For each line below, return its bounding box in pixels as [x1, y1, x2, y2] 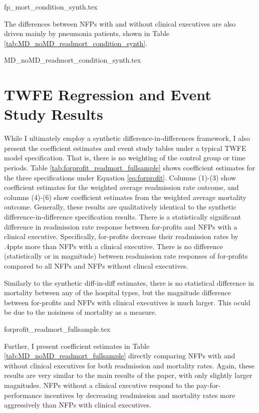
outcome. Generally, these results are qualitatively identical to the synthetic [4, 201, 236, 212]
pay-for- [196, 379, 220, 390]
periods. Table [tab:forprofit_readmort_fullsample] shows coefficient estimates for [4, 162, 255, 173]
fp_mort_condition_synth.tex [4, 2, 98, 12]
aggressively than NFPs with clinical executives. [4, 399, 151, 410]
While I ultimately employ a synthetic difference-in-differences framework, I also [4, 133, 250, 143]
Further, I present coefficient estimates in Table [4, 340, 150, 351]
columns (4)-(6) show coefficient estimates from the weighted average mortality [4, 191, 246, 202]
